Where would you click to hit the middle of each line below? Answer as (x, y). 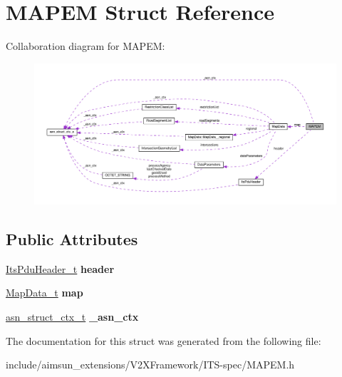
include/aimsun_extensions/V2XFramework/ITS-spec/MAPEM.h (150, 365)
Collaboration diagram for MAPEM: (85, 46)
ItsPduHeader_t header (60, 268)
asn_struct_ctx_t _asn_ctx (72, 317)
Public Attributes (72, 239)
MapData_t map (45, 293)
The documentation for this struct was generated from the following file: (164, 340)
